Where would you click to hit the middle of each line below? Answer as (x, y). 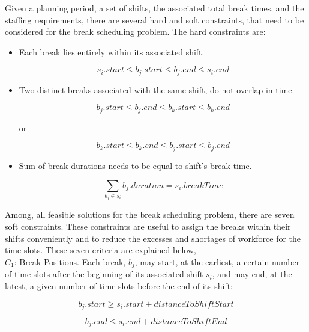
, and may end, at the (252, 274)
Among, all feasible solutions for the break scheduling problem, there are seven (150, 214)
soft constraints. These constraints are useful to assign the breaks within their (148, 226)
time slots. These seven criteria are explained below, (100, 250)
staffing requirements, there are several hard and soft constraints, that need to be (154, 20)
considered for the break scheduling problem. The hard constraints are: (135, 32)
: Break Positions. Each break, (70, 261)
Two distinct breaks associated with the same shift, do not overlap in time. (157, 89)
